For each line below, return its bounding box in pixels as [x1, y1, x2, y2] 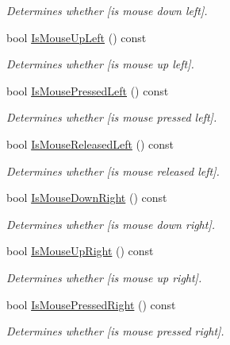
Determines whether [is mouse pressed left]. [6, 109, 217, 126]
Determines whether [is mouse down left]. [6, 2, 208, 18]
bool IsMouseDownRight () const [6, 189, 167, 206]
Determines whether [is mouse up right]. [6, 269, 202, 285]
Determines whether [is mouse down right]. [6, 215, 216, 232]
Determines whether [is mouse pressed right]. [6, 323, 224, 339]
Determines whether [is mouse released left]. [6, 162, 220, 179]
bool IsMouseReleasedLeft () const [6, 135, 174, 152]
